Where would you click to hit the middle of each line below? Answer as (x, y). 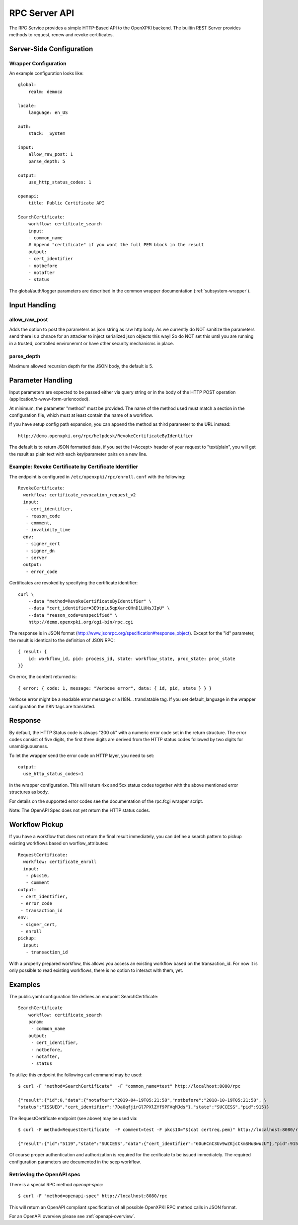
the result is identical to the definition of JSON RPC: (62, 640)
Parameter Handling (41, 380)
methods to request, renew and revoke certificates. (62, 34)
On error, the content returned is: (43, 677)
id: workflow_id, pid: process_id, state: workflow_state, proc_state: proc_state (132, 659)
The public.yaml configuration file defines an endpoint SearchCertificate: (84, 996)
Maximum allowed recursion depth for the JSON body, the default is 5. (81, 366)
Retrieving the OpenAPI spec (45, 1175)
